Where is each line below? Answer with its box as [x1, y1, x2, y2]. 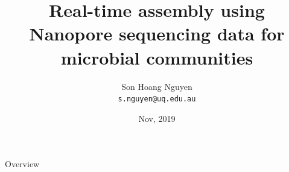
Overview [5, 158, 40, 170]
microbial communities [60, 45, 253, 69]
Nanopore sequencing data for [29, 21, 285, 46]
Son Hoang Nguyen [121, 80, 192, 92]
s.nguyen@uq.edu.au [118, 95, 196, 104]
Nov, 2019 [138, 112, 176, 124]
